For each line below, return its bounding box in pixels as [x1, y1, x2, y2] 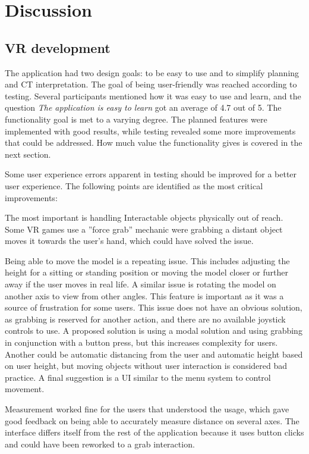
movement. [5, 383, 45, 395]
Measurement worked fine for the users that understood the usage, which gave [5, 403, 289, 415]
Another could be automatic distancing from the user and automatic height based [5, 347, 303, 360]
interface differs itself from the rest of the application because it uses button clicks [5, 426, 304, 439]
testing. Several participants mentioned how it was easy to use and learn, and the [5, 89, 301, 102]
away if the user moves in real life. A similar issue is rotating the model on [5, 278, 276, 290]
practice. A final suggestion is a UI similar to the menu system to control [5, 371, 271, 383]
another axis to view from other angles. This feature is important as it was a [5, 289, 284, 302]
